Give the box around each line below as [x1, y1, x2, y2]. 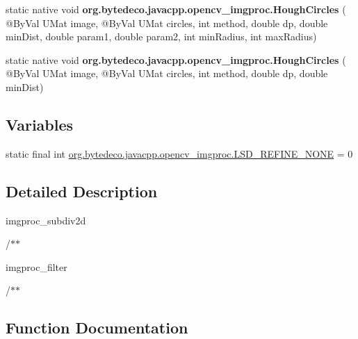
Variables [6, 113, 74, 135]
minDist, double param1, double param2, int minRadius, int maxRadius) [6, 29, 317, 44]
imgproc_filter [6, 259, 67, 274]
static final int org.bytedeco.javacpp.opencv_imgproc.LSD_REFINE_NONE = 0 [6, 146, 353, 160]
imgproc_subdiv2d [6, 213, 86, 227]
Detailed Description [6, 180, 158, 201]
